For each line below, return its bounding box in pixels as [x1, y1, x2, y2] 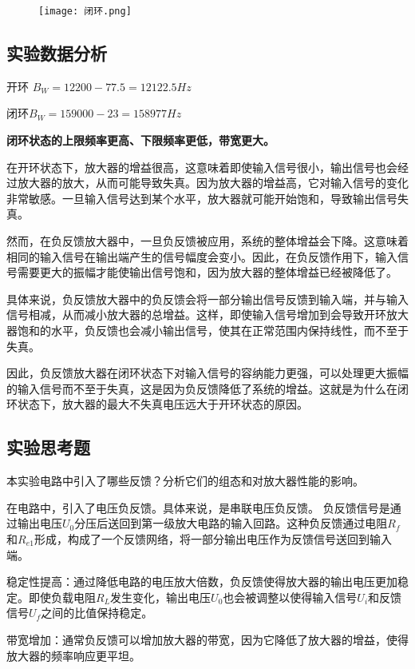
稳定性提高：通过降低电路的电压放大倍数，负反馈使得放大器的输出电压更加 [6, 573, 397, 590]
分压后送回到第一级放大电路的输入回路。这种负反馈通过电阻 [74, 515, 388, 532]
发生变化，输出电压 [110, 588, 211, 605]
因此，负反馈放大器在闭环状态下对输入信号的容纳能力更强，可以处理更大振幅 [6, 364, 409, 381]
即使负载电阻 [28, 588, 96, 605]
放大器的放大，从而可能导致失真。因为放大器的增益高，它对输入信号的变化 [17, 174, 409, 191]
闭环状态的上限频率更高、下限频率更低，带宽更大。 [6, 132, 275, 149]
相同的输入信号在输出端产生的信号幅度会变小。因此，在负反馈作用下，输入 [6, 248, 397, 265]
